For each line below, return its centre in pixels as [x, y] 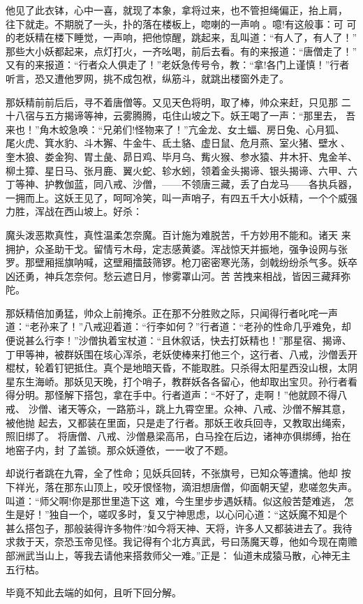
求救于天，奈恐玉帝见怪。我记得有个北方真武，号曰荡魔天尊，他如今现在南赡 [181, 542]
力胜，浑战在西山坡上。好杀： [74, 211]
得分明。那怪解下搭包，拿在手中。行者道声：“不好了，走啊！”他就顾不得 [172, 395]
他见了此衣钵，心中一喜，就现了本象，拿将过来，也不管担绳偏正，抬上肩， [177, 10]
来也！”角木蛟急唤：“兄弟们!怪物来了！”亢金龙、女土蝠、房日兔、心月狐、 [175, 129]
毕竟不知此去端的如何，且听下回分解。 [94, 592]
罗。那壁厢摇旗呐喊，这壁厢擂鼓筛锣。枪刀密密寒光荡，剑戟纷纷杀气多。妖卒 [181, 262]
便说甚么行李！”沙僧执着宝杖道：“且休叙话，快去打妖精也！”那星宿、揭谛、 [179, 340]
